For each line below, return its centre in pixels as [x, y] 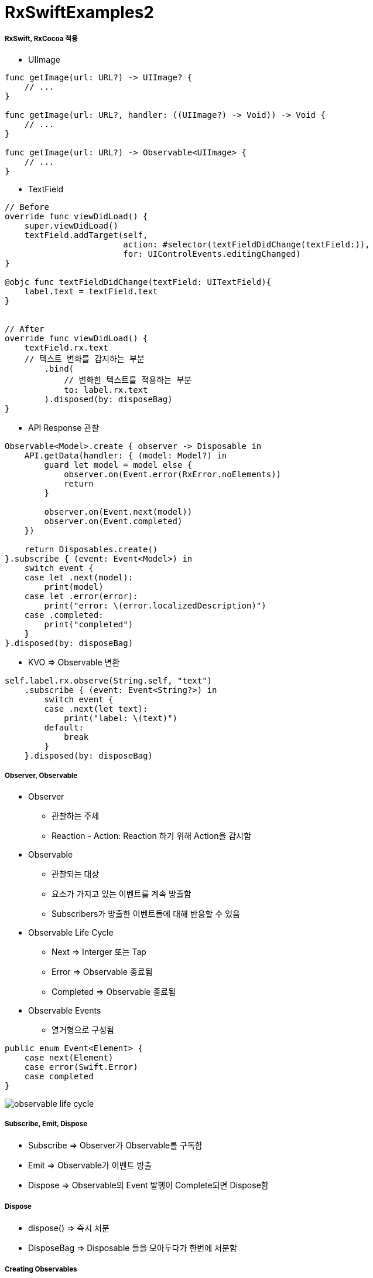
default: [64, 727]
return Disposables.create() [91, 549]
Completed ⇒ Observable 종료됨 [114, 991]
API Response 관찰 [64, 427]
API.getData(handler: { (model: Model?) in [126, 455]
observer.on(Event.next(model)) [118, 511]
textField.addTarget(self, [86, 235]
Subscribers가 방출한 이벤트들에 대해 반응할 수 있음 [146, 913]
